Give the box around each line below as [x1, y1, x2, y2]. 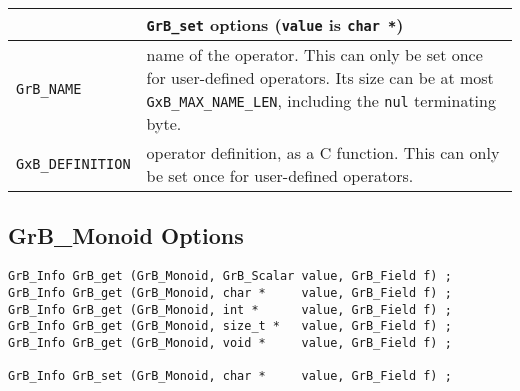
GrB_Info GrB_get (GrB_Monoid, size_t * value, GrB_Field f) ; [8, 319, 452, 334]
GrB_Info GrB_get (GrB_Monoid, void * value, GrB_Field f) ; [8, 335, 452, 350]
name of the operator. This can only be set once [146, 43, 483, 66]
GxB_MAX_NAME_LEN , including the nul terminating [146, 89, 496, 112]
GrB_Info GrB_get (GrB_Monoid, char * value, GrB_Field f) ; [8, 285, 452, 300]
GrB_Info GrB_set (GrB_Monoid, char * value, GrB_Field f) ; [8, 369, 452, 384]
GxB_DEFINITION [16, 156, 131, 172]
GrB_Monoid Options [8, 220, 244, 251]
